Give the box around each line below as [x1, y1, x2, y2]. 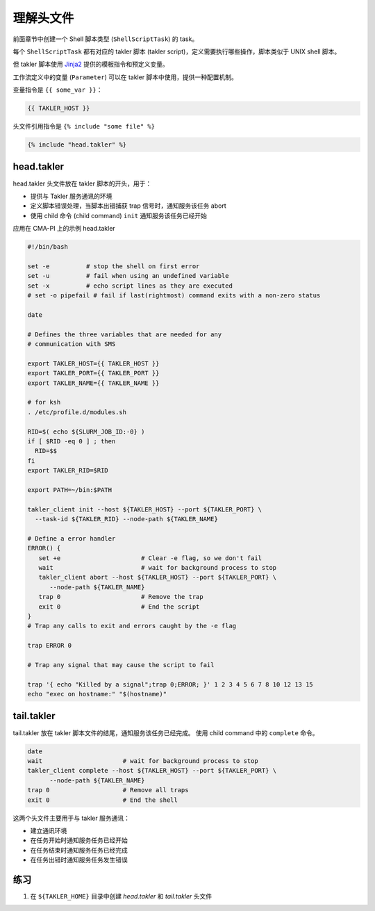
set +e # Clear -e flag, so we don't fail [38, 554, 262, 562]
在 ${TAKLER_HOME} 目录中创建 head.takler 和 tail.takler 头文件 [30, 892, 212, 900]
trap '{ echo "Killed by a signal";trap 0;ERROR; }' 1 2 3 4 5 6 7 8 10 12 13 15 [27, 680, 314, 688]
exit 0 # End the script [38, 602, 200, 611]
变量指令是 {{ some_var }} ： [12, 85, 103, 94]
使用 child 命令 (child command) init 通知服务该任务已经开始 [30, 211, 208, 220]
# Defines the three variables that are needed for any [27, 330, 222, 338]
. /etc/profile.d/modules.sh [27, 408, 127, 416]
